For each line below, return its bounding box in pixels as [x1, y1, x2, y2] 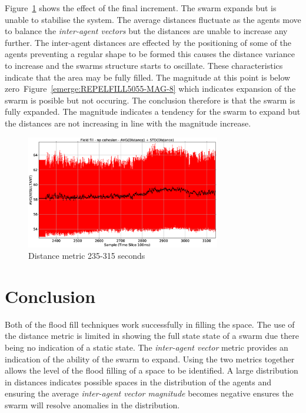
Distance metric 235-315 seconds [28, 249, 145, 262]
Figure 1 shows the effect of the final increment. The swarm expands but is [5, 2, 277, 14]
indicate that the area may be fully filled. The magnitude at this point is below [5, 71, 291, 83]
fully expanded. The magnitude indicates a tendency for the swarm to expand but [5, 105, 301, 118]
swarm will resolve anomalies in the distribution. [5, 398, 180, 411]
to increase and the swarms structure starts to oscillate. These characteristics [5, 59, 283, 71]
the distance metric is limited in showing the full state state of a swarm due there [5, 329, 299, 342]
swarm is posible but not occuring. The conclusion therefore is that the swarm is [5, 94, 295, 106]
